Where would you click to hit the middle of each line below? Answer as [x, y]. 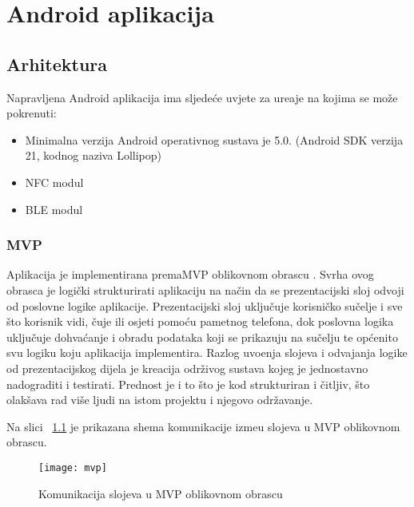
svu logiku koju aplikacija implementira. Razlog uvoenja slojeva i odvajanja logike [207, 353]
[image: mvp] [73, 467]
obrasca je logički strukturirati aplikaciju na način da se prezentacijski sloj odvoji [205, 289]
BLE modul [54, 209]
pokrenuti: [32, 113]
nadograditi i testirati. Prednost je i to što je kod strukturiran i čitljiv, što [188, 384]
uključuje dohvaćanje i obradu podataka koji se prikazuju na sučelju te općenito [202, 337]
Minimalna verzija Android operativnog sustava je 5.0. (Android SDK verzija [214, 139]
